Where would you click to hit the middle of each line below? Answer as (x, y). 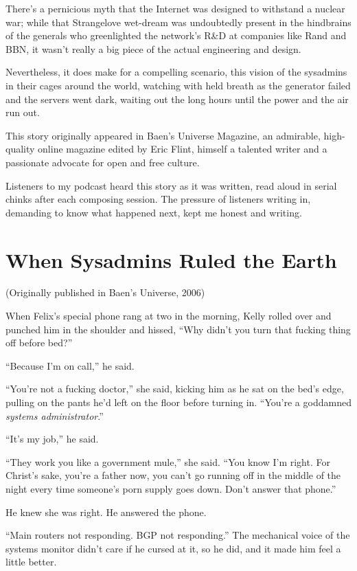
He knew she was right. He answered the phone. (106, 512)
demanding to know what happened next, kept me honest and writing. (154, 212)
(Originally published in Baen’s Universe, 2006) (105, 292)
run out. (23, 112)
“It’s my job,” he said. (52, 439)
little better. (31, 562)
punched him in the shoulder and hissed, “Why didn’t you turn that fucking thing (178, 329)
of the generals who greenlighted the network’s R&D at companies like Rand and (176, 35)
